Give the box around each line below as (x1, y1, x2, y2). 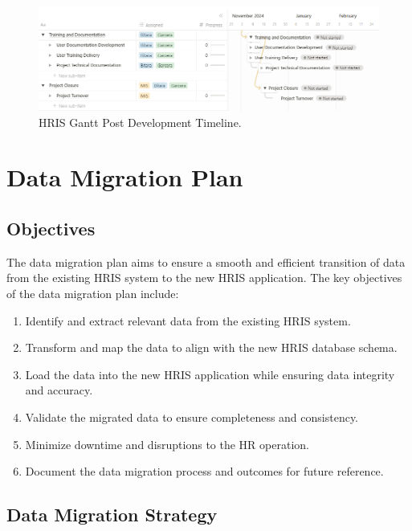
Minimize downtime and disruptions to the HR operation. (25, 435, 309, 452)
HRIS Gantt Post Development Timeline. (39, 113, 242, 130)
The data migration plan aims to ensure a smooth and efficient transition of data (6, 253, 406, 270)
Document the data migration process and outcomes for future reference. (25, 463, 384, 480)
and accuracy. (25, 382, 93, 398)
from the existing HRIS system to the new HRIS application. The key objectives (6, 269, 402, 286)
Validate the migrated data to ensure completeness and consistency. (25, 409, 359, 426)
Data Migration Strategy (6, 502, 218, 527)
